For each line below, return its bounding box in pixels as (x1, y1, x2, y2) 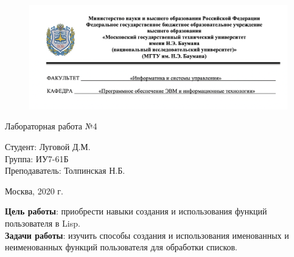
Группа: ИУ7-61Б (5, 152, 69, 165)
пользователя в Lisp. (5, 216, 80, 229)
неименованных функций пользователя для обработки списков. (5, 241, 238, 253)
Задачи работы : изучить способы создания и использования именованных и (5, 228, 289, 241)
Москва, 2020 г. (5, 184, 63, 197)
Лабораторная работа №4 (5, 120, 97, 132)
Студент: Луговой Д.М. (5, 140, 91, 153)
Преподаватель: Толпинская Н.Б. (5, 164, 125, 177)
